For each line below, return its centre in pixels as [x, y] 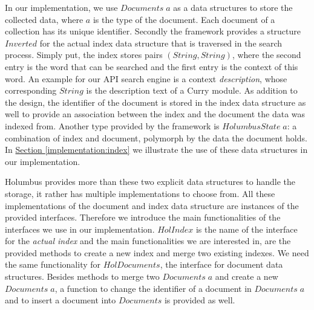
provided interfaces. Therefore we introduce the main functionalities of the [143, 217]
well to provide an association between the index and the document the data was [155, 114]
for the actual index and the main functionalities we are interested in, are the [148, 241]
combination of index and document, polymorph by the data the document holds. [156, 137]
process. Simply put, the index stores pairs [84, 55]
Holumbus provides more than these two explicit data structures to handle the [150, 182]
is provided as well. [200, 300]
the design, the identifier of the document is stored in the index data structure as [155, 102]
